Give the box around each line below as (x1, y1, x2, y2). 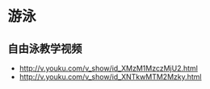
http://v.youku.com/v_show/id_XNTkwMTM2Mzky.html (19, 72, 202, 81)
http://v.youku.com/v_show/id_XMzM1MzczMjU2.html (19, 63, 199, 73)
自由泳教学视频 (7, 42, 82, 55)
